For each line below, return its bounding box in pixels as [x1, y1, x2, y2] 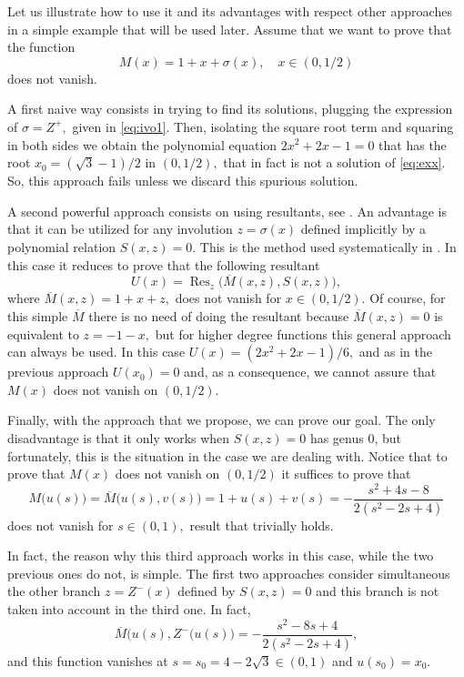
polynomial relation [7, 237, 116, 256]
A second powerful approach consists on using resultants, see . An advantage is [7, 201, 447, 220]
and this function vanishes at [7, 651, 168, 670]
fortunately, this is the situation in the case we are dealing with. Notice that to [7, 446, 448, 465]
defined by [177, 581, 236, 601]
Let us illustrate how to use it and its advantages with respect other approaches [7, 2, 452, 20]
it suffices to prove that [281, 464, 411, 483]
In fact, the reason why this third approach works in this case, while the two [7, 546, 434, 565]
